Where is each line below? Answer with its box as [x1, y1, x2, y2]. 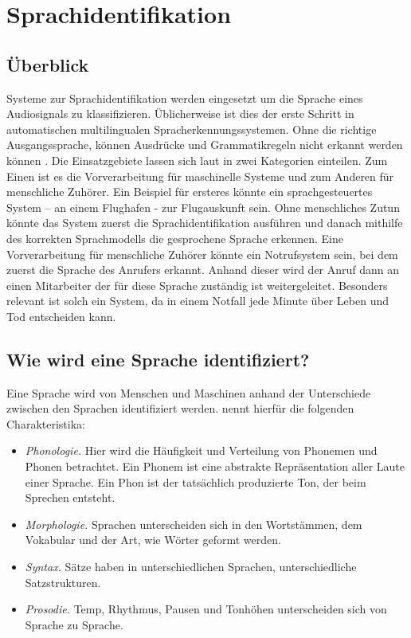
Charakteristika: [6, 415, 85, 432]
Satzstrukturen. [25, 573, 101, 590]
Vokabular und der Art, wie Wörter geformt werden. [25, 531, 281, 548]
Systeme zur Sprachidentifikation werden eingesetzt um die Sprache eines [6, 89, 363, 106]
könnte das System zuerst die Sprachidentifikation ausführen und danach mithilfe [6, 214, 403, 231]
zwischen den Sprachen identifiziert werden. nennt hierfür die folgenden [6, 400, 354, 417]
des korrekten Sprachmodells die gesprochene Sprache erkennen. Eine [6, 229, 343, 246]
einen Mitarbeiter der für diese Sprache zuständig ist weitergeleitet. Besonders [6, 276, 388, 293]
